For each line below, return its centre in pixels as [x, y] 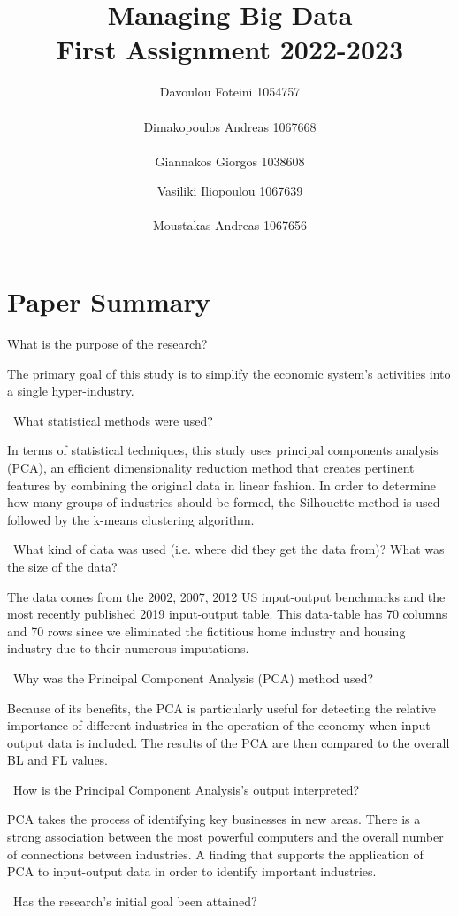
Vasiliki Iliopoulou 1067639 [230, 191]
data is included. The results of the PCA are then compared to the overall [248, 742]
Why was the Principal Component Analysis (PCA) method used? [193, 677]
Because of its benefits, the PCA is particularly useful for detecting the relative [222, 708]
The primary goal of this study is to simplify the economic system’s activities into [229, 373]
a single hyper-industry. [71, 391]
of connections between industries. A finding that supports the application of [215, 854]
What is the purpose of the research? [107, 343]
